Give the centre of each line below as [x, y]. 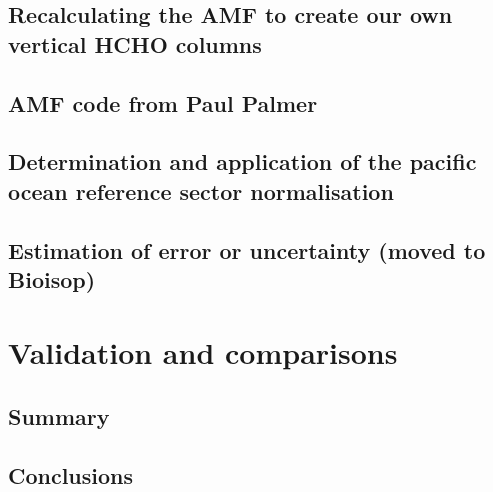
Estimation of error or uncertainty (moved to [247, 249]
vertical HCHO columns [135, 43]
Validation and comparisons [203, 352]
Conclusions [71, 474]
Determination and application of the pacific [242, 161]
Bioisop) [52, 278]
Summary [59, 416]
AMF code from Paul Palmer [163, 102]
